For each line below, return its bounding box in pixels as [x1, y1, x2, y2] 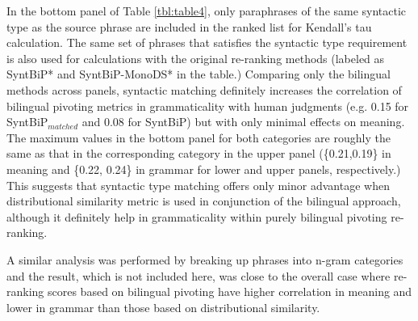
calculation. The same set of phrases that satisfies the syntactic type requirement [6, 34, 408, 51]
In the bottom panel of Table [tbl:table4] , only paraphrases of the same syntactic [6, 2, 407, 19]
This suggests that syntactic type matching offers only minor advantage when [6, 176, 390, 193]
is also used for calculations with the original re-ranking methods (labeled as [6, 49, 385, 66]
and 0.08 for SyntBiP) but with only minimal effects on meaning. [82, 113, 405, 130]
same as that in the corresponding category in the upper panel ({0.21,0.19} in [6, 145, 391, 162]
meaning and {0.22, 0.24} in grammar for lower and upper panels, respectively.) [6, 160, 401, 177]
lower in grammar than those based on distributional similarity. [6, 298, 320, 315]
